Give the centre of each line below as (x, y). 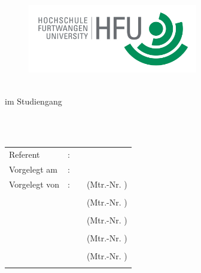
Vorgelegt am (33, 169)
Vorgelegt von (34, 184)
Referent (25, 154)
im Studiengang (33, 101)
